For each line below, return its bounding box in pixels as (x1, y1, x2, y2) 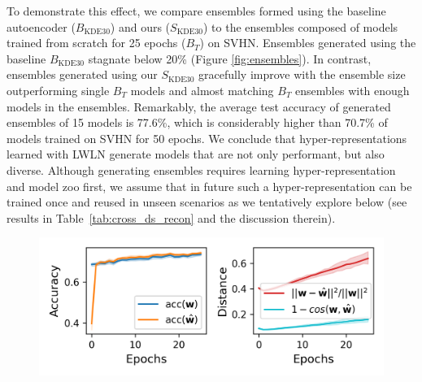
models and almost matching (130, 81, 274, 98)
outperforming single (7, 81, 110, 98)
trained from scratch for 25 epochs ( (7, 34, 186, 51)
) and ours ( (110, 18, 171, 35)
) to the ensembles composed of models (203, 18, 398, 35)
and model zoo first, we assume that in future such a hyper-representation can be (7, 177, 412, 194)
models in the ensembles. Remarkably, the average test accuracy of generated (7, 98, 391, 115)
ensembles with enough (295, 81, 410, 98)
